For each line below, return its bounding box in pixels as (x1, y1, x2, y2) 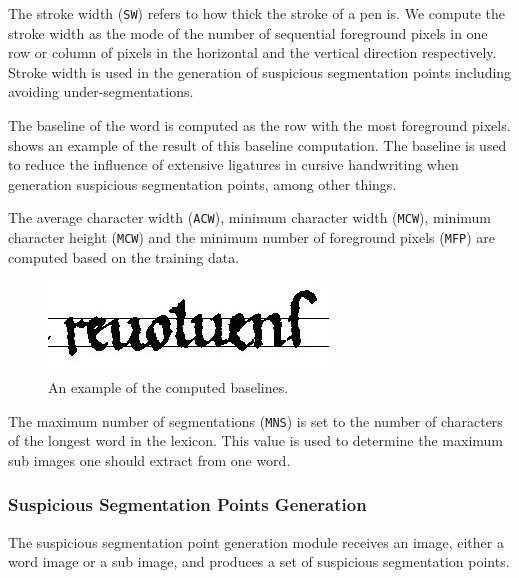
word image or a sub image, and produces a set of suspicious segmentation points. (8, 551, 510, 572)
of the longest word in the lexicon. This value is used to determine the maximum (8, 430, 504, 451)
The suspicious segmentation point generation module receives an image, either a (8, 531, 504, 552)
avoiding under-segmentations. (8, 81, 194, 102)
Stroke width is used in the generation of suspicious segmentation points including (8, 61, 512, 82)
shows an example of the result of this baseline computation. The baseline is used (8, 134, 507, 155)
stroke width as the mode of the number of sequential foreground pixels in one (8, 22, 488, 43)
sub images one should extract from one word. (8, 449, 291, 470)
